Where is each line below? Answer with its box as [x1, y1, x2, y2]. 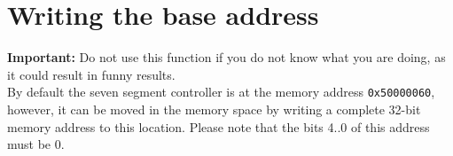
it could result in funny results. [7, 65, 176, 83]
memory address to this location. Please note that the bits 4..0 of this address [7, 117, 430, 136]
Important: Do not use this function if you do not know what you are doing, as [7, 48, 446, 66]
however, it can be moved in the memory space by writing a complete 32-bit [7, 99, 421, 118]
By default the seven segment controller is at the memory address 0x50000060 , [7, 82, 435, 101]
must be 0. [7, 135, 65, 153]
